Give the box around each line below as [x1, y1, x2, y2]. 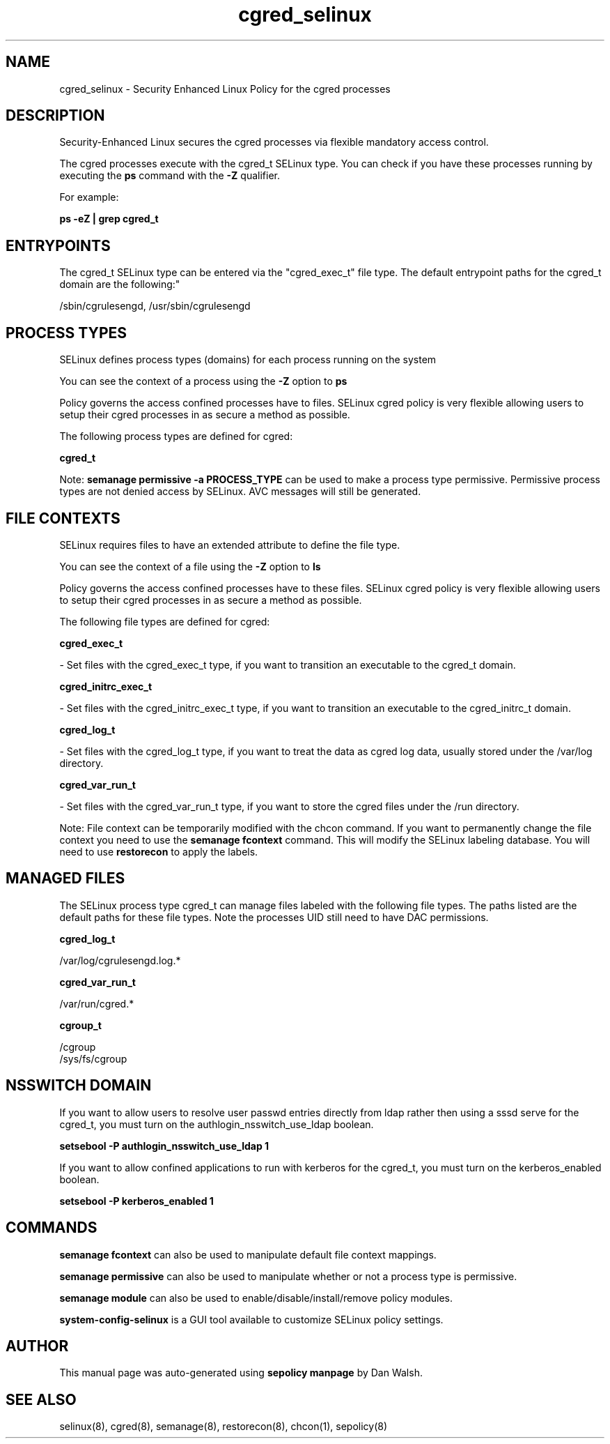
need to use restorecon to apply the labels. [59, 845, 258, 858]
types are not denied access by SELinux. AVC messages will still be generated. [59, 485, 421, 498]
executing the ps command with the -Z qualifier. [59, 169, 280, 182]
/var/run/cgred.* [59, 997, 134, 1010]
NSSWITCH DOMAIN [6, 1077, 152, 1095]
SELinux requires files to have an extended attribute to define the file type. [59, 538, 400, 551]
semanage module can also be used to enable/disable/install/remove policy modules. [59, 1291, 453, 1304]
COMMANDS [6, 1219, 97, 1237]
